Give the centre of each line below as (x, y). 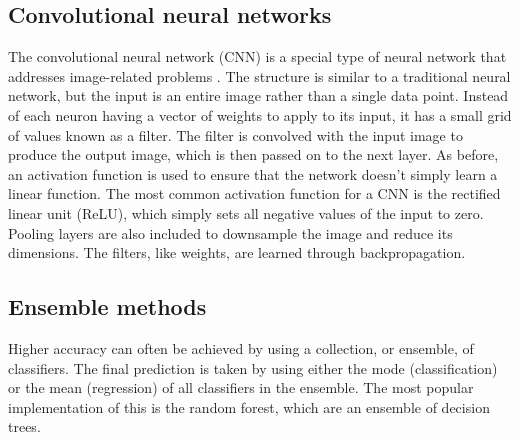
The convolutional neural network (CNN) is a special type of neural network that (257, 56)
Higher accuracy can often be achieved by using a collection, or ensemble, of (241, 347)
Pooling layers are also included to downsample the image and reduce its (230, 232)
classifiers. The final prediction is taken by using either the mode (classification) (253, 367)
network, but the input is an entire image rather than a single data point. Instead (258, 95)
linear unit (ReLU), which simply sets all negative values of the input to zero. (246, 212)
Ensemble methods (107, 306)
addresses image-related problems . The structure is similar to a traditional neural (259, 75)
